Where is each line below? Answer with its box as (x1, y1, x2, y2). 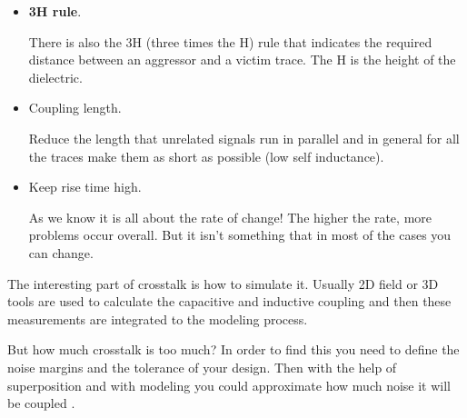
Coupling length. (28, 98, 122, 117)
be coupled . (7, 393, 75, 413)
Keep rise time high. (28, 177, 142, 196)
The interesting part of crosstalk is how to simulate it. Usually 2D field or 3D (7, 274, 439, 293)
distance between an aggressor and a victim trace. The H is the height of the (28, 50, 456, 69)
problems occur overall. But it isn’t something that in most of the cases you (28, 225, 452, 244)
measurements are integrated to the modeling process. (7, 309, 308, 328)
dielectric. (28, 67, 83, 86)
